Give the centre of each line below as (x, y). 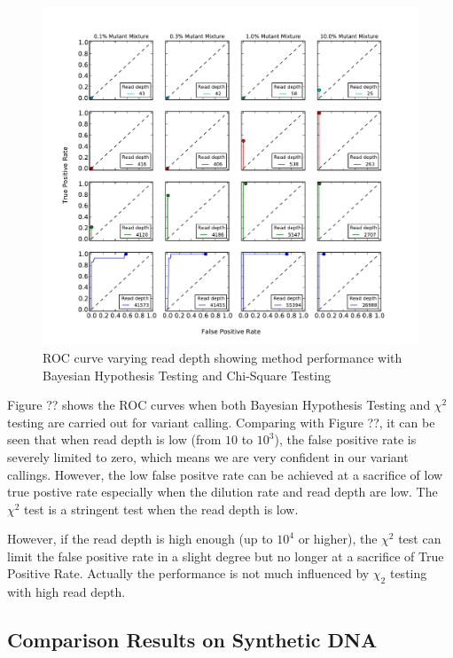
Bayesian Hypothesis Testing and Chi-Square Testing (187, 375)
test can (420, 539)
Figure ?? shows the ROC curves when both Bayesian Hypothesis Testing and (219, 405)
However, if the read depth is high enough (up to (140, 539)
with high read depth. (66, 592)
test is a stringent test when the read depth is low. (161, 509)
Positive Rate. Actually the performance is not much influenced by (188, 573)
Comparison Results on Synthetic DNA (192, 640)
